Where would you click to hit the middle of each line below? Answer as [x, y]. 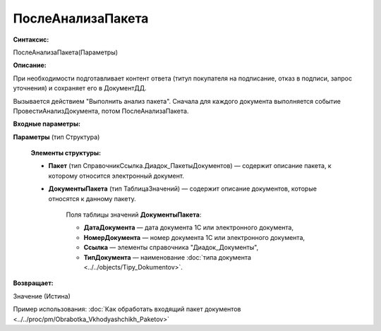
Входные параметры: [47, 124]
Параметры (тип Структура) [56, 137]
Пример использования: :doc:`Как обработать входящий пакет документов [127, 309]
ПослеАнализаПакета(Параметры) [66, 52]
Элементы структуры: [66, 153]
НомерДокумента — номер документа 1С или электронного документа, [194, 237]
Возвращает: [33, 283]
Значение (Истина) [42, 296]
